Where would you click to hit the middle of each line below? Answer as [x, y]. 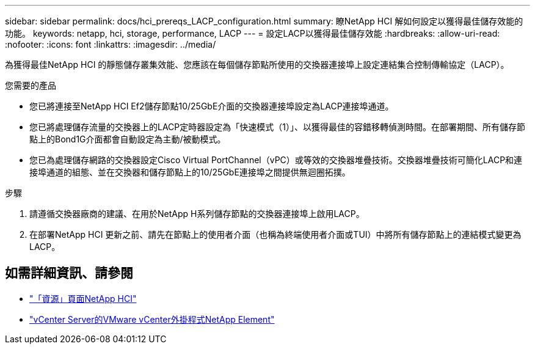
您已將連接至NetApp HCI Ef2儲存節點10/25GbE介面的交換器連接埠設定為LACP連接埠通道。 [212, 106]
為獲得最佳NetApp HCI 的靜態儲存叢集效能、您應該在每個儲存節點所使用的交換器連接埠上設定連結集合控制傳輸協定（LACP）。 [257, 64]
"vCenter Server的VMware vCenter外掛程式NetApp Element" [152, 319]
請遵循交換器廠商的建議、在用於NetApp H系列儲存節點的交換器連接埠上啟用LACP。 [197, 214]
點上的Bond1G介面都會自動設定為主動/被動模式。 [128, 139]
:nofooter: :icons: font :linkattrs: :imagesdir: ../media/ [111, 44]
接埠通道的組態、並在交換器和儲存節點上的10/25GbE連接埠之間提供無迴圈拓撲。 [190, 172]
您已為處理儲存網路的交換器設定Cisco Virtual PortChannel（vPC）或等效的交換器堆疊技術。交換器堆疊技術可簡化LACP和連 [276, 160]
